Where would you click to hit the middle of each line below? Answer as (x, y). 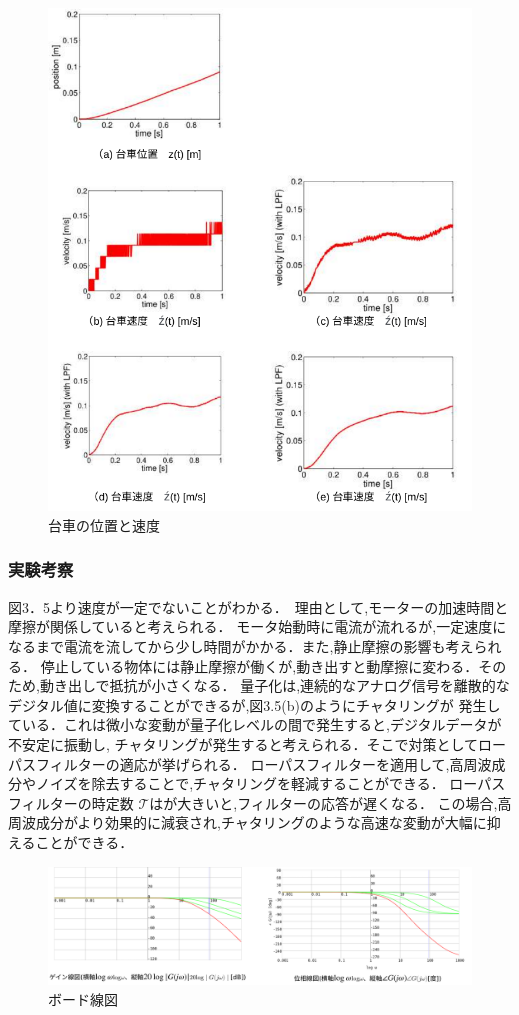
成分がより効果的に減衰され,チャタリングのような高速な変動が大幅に (261, 822)
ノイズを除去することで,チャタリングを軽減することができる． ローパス (270, 783)
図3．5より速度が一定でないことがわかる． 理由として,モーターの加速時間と (258, 606)
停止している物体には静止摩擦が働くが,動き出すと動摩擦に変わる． (259, 665)
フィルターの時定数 (71, 802)
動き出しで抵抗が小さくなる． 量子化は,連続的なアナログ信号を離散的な (274, 685)
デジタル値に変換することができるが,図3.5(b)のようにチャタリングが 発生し (254, 704)
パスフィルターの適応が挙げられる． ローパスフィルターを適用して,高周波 (250, 763)
